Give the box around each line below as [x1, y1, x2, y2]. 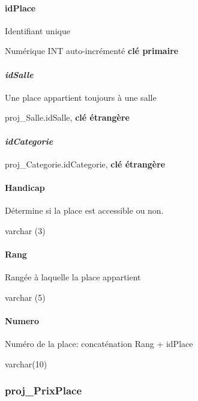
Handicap [5, 181, 45, 193]
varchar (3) [5, 224, 46, 237]
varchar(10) [5, 357, 47, 370]
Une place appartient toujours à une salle [5, 91, 157, 103]
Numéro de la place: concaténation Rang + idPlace [5, 337, 193, 350]
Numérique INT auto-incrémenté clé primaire [5, 44, 179, 57]
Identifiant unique [5, 24, 70, 37]
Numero [5, 314, 40, 327]
